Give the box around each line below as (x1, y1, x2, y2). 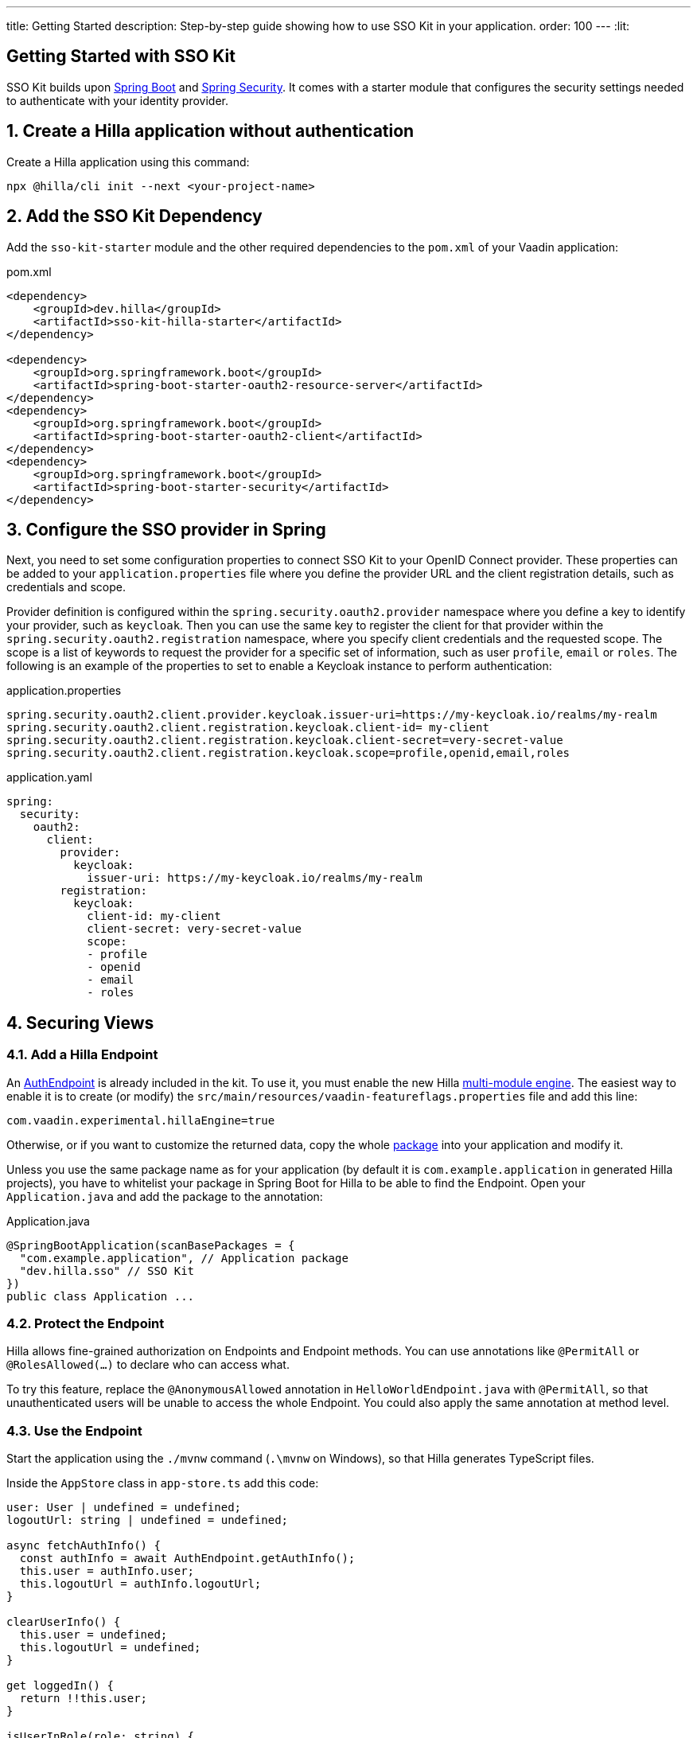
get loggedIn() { (6, 1679, 114, 1693)
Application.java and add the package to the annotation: (6, 1189, 323, 1203)
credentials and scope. (6, 580, 126, 594)
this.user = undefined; (19, 1628, 168, 1642)
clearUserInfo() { (6, 1615, 121, 1629)
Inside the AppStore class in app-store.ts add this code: (6, 1476, 319, 1491)
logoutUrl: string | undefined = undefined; (6, 1514, 289, 1527)
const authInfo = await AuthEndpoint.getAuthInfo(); (19, 1552, 356, 1565)
